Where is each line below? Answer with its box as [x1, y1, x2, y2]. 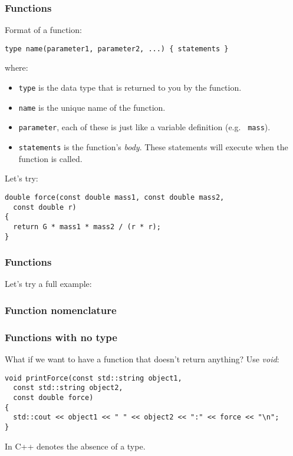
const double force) [13, 393, 94, 402]
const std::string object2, [13, 384, 123, 392]
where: [5, 61, 28, 74]
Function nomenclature [5, 302, 117, 317]
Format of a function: [5, 24, 82, 36]
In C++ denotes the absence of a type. [5, 440, 146, 452]
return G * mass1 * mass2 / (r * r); [13, 222, 161, 231]
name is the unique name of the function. [18, 101, 166, 113]
